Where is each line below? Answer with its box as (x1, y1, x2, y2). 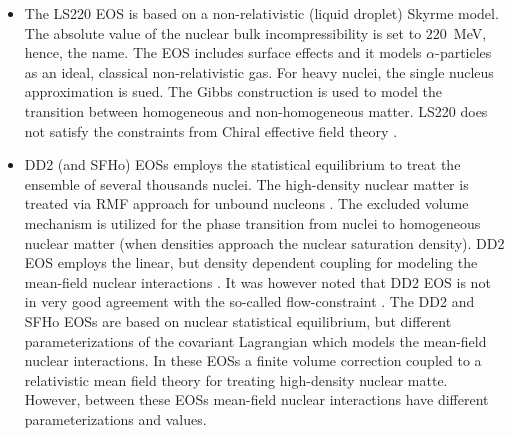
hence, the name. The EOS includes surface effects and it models (24, 42, 422, 63)
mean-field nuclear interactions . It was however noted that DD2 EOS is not (24, 271, 491, 292)
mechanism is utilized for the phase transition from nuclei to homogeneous (24, 212, 481, 233)
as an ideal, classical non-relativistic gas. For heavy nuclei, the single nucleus (24, 61, 494, 82)
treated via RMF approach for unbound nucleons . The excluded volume (24, 193, 469, 214)
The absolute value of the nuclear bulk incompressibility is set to (24, 22, 422, 43)
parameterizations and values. (24, 408, 207, 429)
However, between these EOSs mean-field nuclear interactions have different (24, 389, 489, 410)
